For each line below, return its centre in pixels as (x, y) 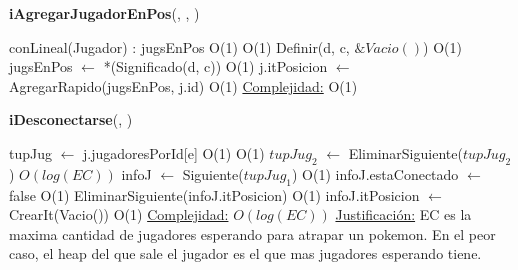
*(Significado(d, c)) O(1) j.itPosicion (215, 66)
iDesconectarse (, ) (71, 119)
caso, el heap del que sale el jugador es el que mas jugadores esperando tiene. (245, 253)
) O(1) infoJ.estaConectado (375, 173)
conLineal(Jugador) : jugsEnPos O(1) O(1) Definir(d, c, (179, 46)
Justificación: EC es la (403, 214)
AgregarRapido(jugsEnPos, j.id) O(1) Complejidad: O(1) (183, 85)
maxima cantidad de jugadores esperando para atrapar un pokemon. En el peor (252, 233)
